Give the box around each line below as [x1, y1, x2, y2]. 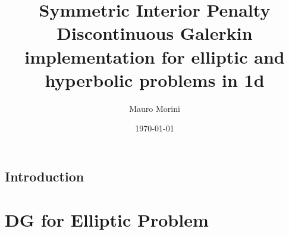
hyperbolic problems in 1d [45, 67, 265, 92]
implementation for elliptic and [24, 44, 285, 68]
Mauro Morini [129, 102, 180, 114]
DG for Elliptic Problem [5, 208, 209, 232]
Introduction [5, 167, 84, 185]
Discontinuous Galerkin [56, 21, 253, 45]
